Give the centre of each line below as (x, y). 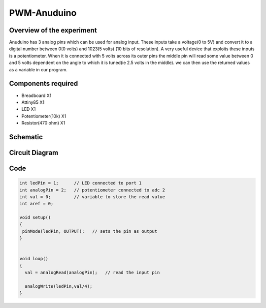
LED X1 (29, 109)
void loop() (34, 259)
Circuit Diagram (34, 153)
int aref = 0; (36, 204)
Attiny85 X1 (33, 102)
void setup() (35, 217)
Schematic (26, 137)
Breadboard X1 (36, 95)
